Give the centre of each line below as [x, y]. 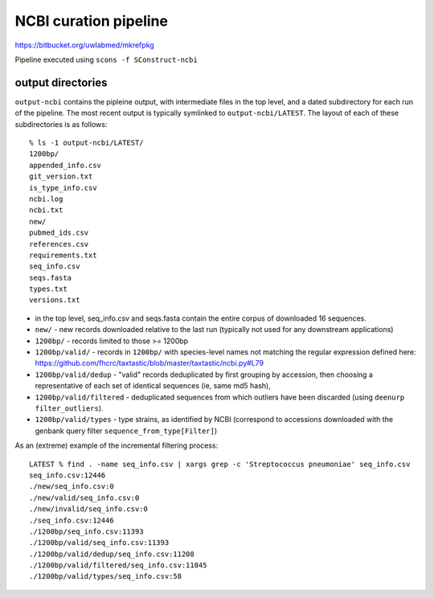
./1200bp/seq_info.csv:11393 [86, 531]
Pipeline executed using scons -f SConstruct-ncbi [106, 59]
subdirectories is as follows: [61, 124]
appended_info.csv [66, 165]
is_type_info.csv [63, 188]
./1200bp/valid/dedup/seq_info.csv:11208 [112, 554]
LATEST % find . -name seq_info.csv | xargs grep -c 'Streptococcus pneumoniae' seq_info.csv [220, 464]
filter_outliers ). [69, 408]
